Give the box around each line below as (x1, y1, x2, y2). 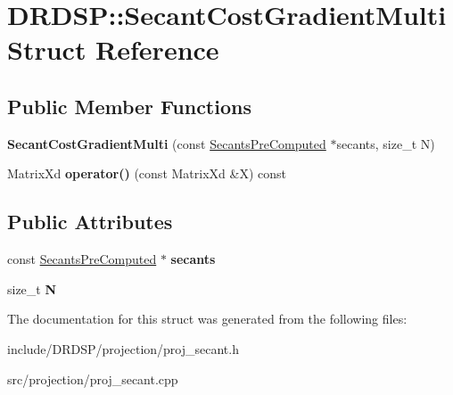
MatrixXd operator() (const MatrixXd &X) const (7, 164, 286, 183)
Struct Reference (7, 31, 219, 68)
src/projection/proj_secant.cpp (7, 369, 178, 388)
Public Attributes (7, 208, 173, 235)
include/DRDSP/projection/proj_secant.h (7, 339, 239, 358)
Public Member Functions (7, 92, 251, 119)
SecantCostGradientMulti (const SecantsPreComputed (7, 134, 326, 152)
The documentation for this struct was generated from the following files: (7, 309, 408, 328)
